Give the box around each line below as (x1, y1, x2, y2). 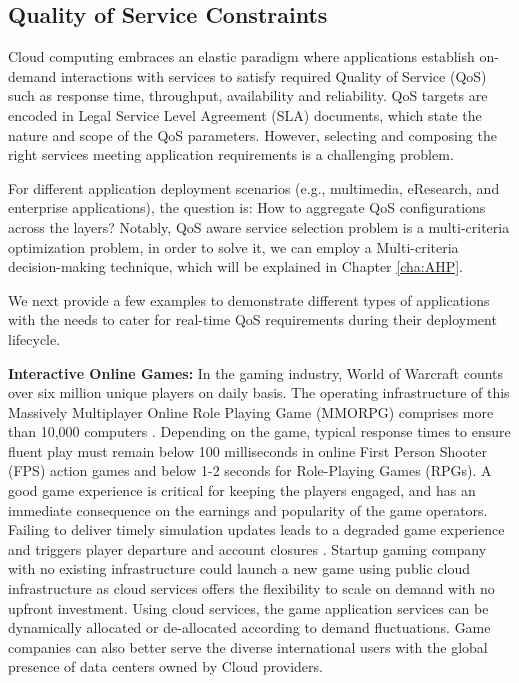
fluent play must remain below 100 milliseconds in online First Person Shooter (8, 440, 487, 461)
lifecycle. (8, 328, 61, 349)
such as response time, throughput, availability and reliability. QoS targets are (8, 85, 488, 106)
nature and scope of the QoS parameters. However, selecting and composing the (8, 124, 497, 145)
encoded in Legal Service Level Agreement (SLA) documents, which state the (8, 104, 482, 125)
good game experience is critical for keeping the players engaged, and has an (8, 480, 476, 501)
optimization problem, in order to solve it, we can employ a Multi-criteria (8, 236, 459, 257)
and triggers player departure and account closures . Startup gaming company (8, 538, 487, 559)
